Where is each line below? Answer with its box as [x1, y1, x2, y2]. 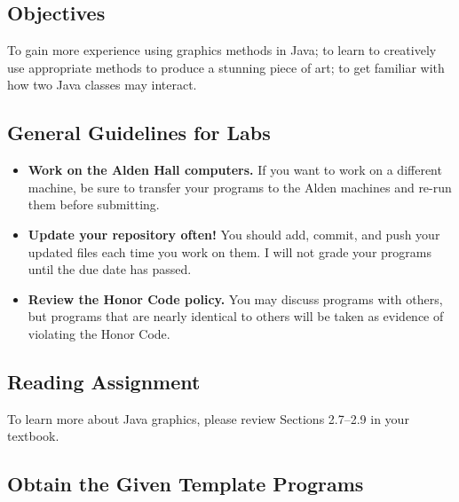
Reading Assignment [7, 367, 201, 395]
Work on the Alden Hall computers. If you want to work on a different [28, 161, 442, 179]
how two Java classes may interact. [7, 75, 197, 94]
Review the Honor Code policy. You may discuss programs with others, [28, 289, 443, 308]
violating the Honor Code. [28, 324, 170, 342]
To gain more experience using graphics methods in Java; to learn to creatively [7, 41, 437, 59]
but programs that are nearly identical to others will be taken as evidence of [28, 307, 444, 326]
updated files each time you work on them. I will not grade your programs [28, 242, 431, 261]
